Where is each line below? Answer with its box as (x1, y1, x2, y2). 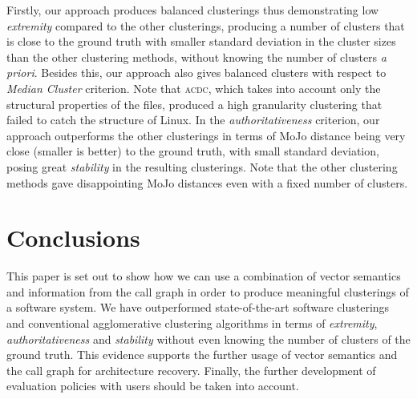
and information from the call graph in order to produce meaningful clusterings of (6, 283, 409, 300)
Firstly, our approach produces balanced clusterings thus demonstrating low (6, 2, 379, 18)
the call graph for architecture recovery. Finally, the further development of (6, 361, 376, 378)
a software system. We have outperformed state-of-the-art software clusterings (6, 299, 390, 316)
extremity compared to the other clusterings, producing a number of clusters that (6, 17, 405, 34)
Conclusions (6, 221, 140, 254)
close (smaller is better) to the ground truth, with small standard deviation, (6, 143, 379, 159)
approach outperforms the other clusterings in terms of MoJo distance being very (6, 127, 406, 143)
